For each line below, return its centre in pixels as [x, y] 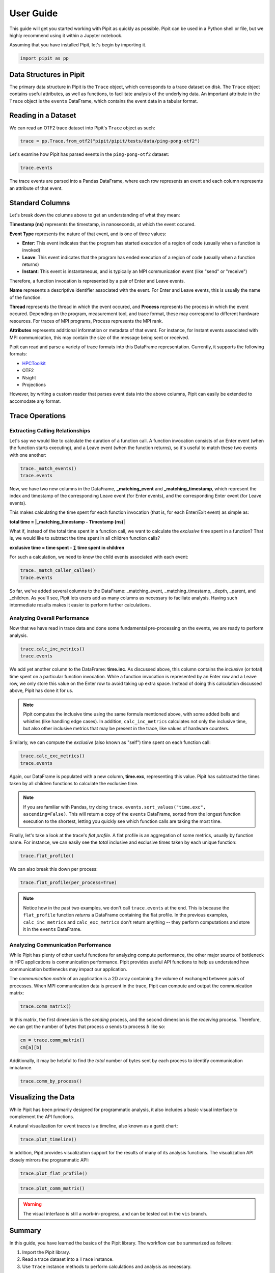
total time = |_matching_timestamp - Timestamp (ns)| [67, 521]
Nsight [29, 377]
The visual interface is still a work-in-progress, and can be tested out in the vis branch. [115, 1213]
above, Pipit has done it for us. [41, 690]
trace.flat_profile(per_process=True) [68, 883]
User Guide [34, 13]
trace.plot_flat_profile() [54, 1173]
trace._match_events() [48, 468]
